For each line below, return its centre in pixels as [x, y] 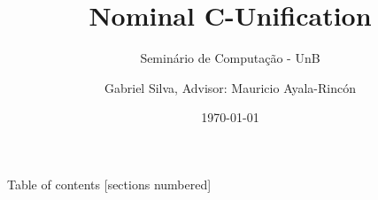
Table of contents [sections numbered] [109, 184]
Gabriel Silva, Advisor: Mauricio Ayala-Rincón [230, 87]
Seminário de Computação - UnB [230, 58]
